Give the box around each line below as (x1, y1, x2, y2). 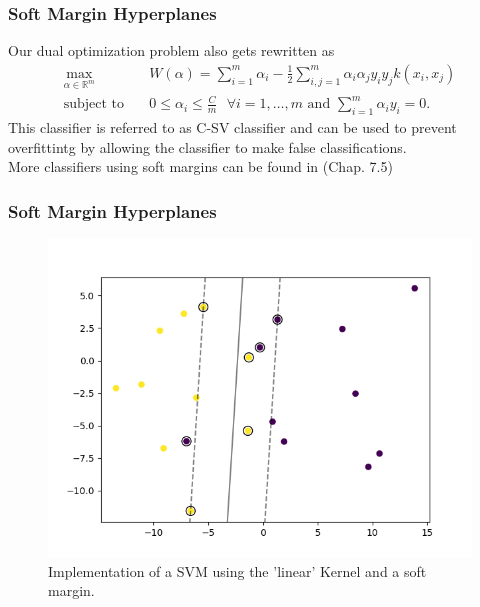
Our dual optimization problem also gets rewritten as (8, 40, 335, 61)
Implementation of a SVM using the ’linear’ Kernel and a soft (48, 560, 427, 581)
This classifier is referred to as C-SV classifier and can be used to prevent (8, 116, 457, 137)
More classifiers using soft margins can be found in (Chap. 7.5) (8, 156, 393, 177)
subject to (63, 97, 125, 112)
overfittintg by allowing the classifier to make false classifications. (8, 136, 407, 157)
